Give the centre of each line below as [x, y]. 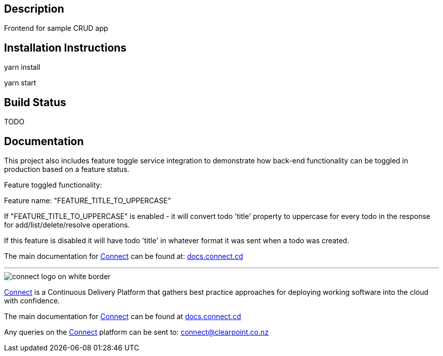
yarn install [22, 67]
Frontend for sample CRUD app [56, 28]
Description [34, 9]
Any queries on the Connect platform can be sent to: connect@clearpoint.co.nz [137, 332]
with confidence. [32, 300]
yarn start [20, 83]
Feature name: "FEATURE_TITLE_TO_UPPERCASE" [88, 200]
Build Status [35, 102]
